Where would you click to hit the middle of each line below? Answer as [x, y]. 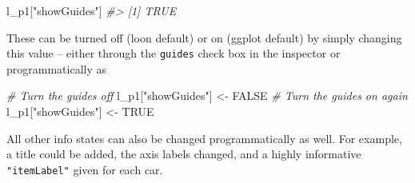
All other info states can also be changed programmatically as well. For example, [204, 138]
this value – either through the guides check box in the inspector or [174, 53]
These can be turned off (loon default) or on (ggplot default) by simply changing [204, 37]
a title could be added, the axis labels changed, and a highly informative [184, 154]
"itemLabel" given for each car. [85, 169]
